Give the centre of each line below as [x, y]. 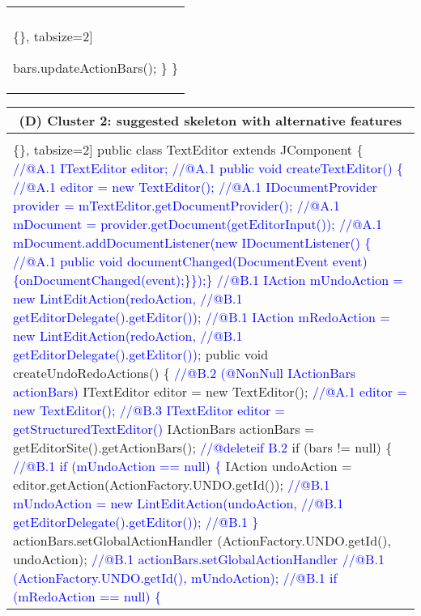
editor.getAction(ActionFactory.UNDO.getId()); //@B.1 [172, 484]
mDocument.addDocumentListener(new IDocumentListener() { [192, 242]
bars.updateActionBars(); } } [96, 68]
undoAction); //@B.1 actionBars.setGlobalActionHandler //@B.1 [199, 559]
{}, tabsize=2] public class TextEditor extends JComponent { [188, 149]
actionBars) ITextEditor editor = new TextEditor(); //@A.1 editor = [210, 391]
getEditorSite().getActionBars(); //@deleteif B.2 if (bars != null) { [203, 447]
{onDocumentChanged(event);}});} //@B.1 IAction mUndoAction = [208, 280]
